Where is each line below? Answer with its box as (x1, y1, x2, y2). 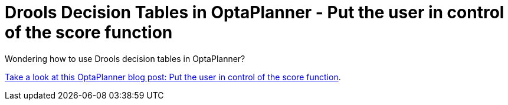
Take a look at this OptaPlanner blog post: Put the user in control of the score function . (5, 71, 341, 82)
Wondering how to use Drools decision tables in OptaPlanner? (5, 53, 245, 64)
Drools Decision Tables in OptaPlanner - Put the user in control (5, 2, 504, 22)
